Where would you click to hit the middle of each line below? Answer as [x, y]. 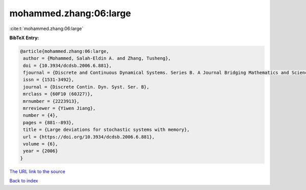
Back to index [24, 181]
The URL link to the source [37, 171]
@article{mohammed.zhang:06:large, [65, 51]
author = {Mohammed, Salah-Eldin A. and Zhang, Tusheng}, [97, 58]
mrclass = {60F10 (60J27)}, [58, 94]
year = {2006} [41, 151]
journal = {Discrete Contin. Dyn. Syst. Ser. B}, [86, 87]
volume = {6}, [41, 144]
